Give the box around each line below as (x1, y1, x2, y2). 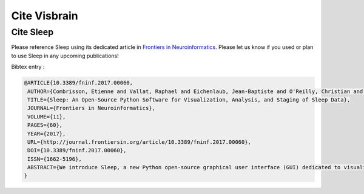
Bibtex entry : (11, 63, 45, 71)
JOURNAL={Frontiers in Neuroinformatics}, (27, 105, 156, 112)
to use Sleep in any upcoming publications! (11, 52, 120, 59)
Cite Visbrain (11, 9, 78, 22)
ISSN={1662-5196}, (27, 155, 82, 163)
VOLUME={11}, (27, 113, 66, 120)
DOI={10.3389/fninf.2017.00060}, (27, 147, 127, 154)
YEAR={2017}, (27, 130, 66, 137)
